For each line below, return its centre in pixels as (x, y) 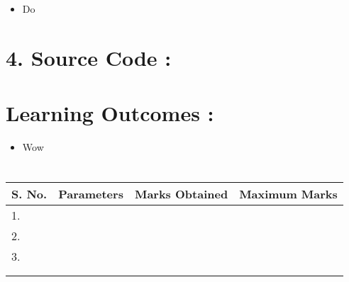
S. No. (29, 193)
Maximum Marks (288, 193)
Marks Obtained (181, 193)
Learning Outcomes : (110, 113)
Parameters (91, 193)
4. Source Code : (89, 57)
